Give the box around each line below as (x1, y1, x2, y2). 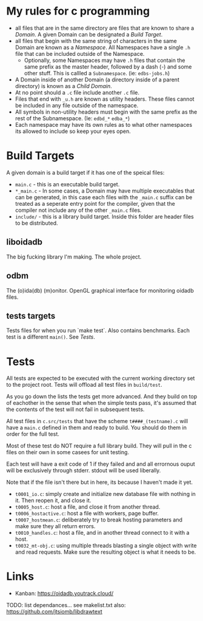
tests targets (6, 311, 56, 321)
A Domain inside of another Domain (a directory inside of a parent (15, 76, 180, 83)
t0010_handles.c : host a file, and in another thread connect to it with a (15, 529, 190, 537)
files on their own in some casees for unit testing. (6, 449, 129, 456)
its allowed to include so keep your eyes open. (15, 127, 131, 135)
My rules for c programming (6, 4, 150, 18)
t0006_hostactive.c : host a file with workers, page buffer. (15, 510, 159, 517)
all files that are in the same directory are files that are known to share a (15, 24, 195, 32)
